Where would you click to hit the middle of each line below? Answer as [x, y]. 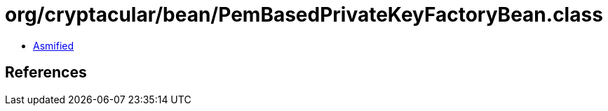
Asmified [54, 45]
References [46, 73]
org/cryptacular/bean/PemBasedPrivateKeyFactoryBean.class [304, 15]
